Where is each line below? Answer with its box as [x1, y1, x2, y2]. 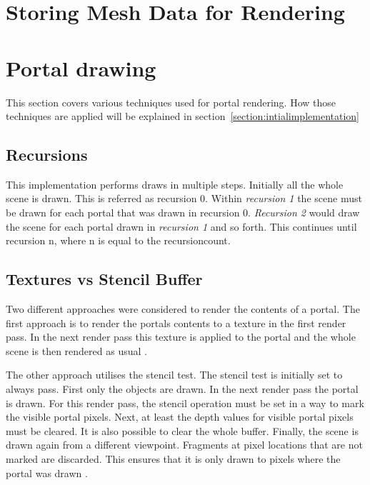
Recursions [6, 144, 88, 166]
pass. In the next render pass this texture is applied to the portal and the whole [6, 329, 356, 344]
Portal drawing [6, 53, 156, 82]
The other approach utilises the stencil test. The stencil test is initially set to [6, 367, 343, 382]
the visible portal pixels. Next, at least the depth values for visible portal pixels [6, 409, 354, 424]
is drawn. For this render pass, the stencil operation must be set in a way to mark [6, 395, 364, 410]
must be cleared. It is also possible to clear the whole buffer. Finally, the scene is [6, 423, 359, 438]
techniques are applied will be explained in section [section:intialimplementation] [6, 109, 359, 124]
